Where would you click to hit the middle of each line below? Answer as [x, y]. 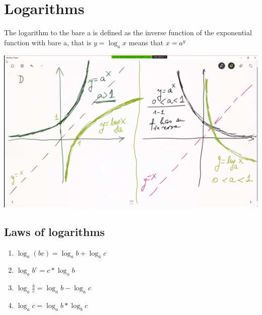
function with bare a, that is [48, 42]
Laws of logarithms [54, 231]
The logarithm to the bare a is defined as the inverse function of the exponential [128, 32]
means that [146, 42]
